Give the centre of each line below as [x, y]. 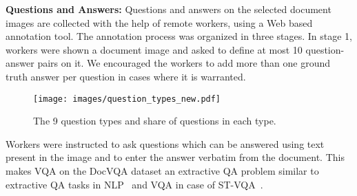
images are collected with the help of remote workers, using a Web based [159, 22]
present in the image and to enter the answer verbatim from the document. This [175, 157]
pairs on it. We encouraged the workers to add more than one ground [184, 63]
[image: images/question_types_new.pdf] [127, 99]
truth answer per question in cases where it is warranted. [126, 76]
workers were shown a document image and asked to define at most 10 [154, 49]
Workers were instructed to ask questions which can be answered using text [165, 143]
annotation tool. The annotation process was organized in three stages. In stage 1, [179, 36]
